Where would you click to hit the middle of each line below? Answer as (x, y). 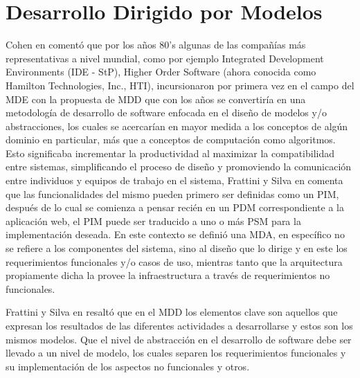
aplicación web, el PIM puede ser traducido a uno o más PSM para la (153, 220)
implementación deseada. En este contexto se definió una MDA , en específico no (175, 234)
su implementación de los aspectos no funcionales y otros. (128, 366)
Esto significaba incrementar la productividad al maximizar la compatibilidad (170, 153)
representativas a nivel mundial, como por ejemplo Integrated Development (165, 58)
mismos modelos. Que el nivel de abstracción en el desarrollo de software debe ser (179, 339)
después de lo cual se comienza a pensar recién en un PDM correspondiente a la (175, 207)
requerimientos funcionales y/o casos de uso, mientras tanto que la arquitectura (174, 261)
